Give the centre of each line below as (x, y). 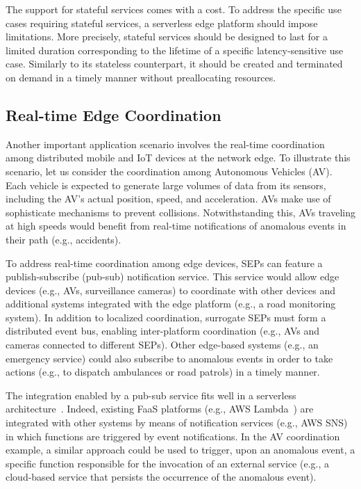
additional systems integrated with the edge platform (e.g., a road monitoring (171, 304)
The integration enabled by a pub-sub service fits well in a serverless (151, 395)
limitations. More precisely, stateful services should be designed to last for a (167, 37)
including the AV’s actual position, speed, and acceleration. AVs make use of (168, 199)
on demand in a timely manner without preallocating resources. (141, 77)
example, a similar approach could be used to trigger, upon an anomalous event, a (180, 450)
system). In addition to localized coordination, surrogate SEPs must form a (166, 317)
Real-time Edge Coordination (114, 114)
